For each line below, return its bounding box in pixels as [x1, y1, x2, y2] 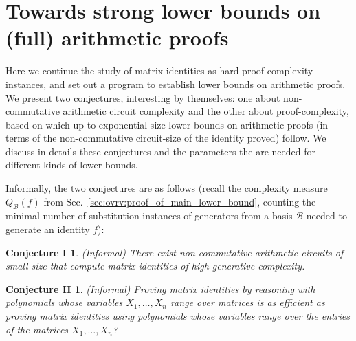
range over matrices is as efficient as [170, 295, 325, 309]
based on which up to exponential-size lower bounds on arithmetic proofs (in [5, 117, 329, 131]
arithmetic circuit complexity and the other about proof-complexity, [63, 104, 349, 118]
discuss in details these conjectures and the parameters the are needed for [5, 144, 316, 158]
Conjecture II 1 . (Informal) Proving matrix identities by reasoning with [5, 281, 315, 296]
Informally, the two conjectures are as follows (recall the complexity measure [5, 181, 328, 195]
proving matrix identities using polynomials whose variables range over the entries [5, 309, 351, 323]
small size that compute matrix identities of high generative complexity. [5, 258, 305, 273]
